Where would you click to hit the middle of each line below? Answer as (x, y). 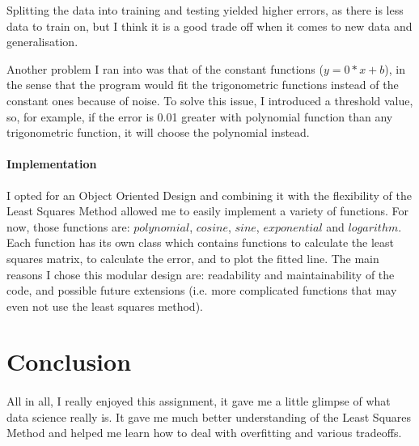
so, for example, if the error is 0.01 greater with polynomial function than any (200, 116)
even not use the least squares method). (105, 306)
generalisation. (42, 42)
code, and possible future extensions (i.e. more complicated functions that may (202, 290)
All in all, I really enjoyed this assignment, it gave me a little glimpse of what (199, 401)
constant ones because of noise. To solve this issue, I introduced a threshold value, (210, 100)
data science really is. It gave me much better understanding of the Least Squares (209, 416)
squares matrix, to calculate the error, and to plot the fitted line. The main (193, 258)
